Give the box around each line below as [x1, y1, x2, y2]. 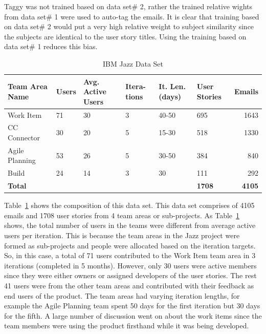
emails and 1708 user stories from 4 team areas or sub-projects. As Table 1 [4, 210, 240, 220]
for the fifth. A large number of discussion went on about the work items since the [4, 310, 262, 321]
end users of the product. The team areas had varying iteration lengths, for [4, 290, 240, 301]
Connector [8, 132, 40, 143]
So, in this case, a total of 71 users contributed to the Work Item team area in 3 [4, 250, 256, 261]
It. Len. [159, 81, 186, 92]
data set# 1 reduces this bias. [4, 41, 98, 52]
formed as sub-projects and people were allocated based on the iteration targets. [4, 240, 256, 251]
